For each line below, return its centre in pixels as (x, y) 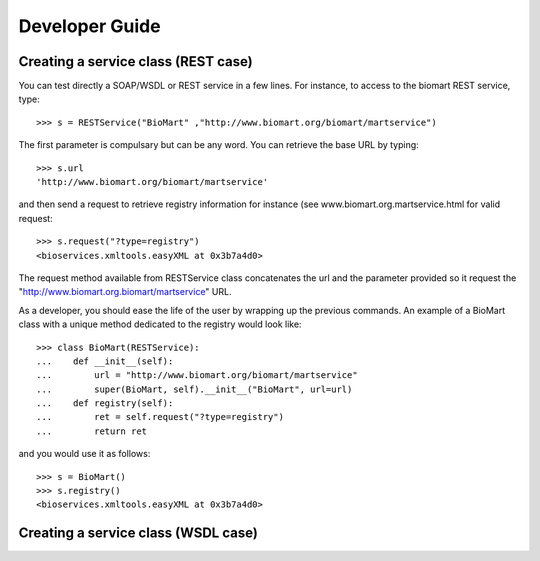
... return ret (92, 431)
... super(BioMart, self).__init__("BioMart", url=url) (194, 389)
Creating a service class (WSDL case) (138, 533)
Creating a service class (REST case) (136, 61)
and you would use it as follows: (84, 454)
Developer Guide (89, 26)
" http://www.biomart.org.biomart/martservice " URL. (125, 292)
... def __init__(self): (105, 361)
